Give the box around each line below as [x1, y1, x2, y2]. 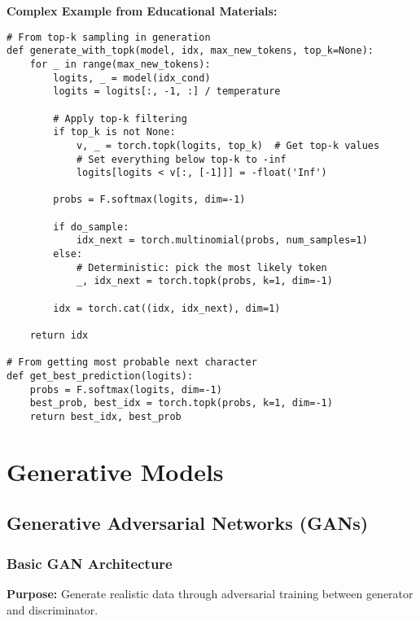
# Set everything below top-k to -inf [76, 153, 287, 165]
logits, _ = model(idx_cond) [53, 72, 211, 84]
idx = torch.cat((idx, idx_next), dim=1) [53, 302, 281, 314]
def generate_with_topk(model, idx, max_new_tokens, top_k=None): [7, 45, 374, 57]
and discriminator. [7, 601, 98, 618]
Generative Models [7, 454, 224, 488]
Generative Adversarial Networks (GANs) [7, 510, 369, 536]
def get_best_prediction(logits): [7, 370, 194, 382]
